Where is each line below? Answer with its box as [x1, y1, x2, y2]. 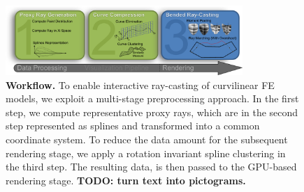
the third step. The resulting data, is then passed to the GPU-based [6, 159, 297, 174]
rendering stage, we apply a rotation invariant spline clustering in [6, 145, 286, 160]
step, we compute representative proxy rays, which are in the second [6, 104, 298, 119]
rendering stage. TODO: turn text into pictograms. [6, 173, 246, 187]
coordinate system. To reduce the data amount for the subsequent [6, 132, 288, 146]
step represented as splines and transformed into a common [6, 118, 260, 133]
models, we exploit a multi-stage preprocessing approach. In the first [6, 91, 299, 106]
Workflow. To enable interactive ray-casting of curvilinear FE [6, 77, 275, 92]
